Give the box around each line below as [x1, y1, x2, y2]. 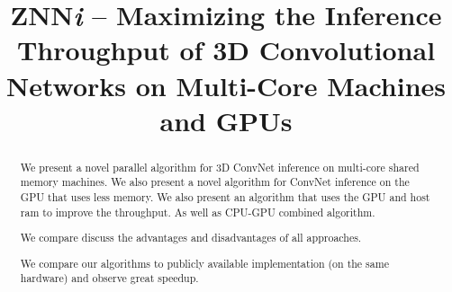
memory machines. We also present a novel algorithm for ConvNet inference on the [20, 174, 410, 190]
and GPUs [159, 102, 293, 138]
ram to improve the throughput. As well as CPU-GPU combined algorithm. [20, 204, 375, 219]
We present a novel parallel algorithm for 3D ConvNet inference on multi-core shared [20, 159, 420, 174]
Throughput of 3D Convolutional [16, 31, 436, 68]
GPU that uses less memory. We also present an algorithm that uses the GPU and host [20, 190, 430, 205]
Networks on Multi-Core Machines [6, 66, 446, 103]
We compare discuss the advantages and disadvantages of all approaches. [20, 230, 362, 245]
